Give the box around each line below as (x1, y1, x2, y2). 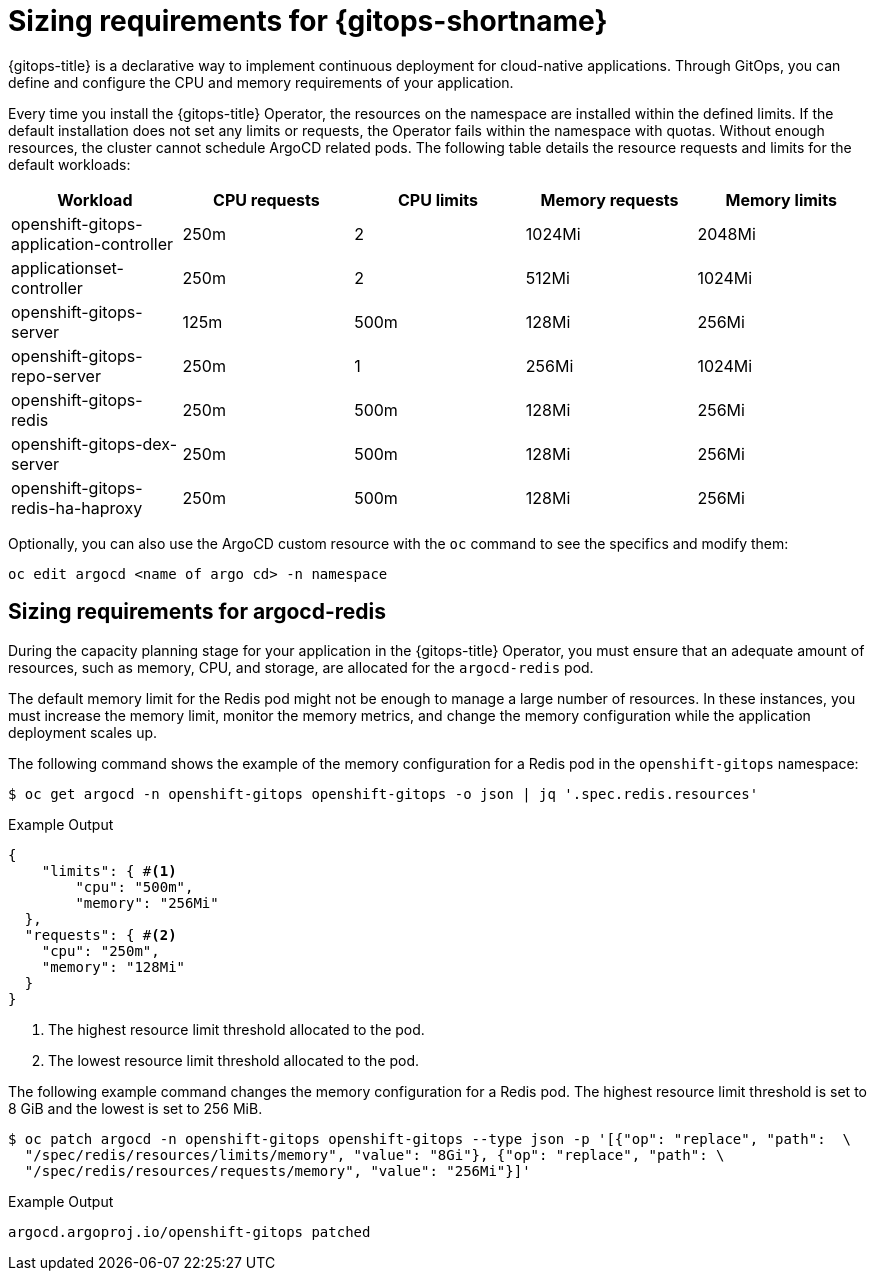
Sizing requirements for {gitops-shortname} (8, 4, 608, 38)
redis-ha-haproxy (11, 497, 143, 518)
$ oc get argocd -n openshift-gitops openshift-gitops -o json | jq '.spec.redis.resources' (8, 785, 759, 802)
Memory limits (725, 189, 837, 210)
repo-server (11, 365, 101, 386)
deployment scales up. (8, 723, 158, 741)
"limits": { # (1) (41, 862, 177, 879)
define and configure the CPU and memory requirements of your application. (8, 73, 514, 91)
